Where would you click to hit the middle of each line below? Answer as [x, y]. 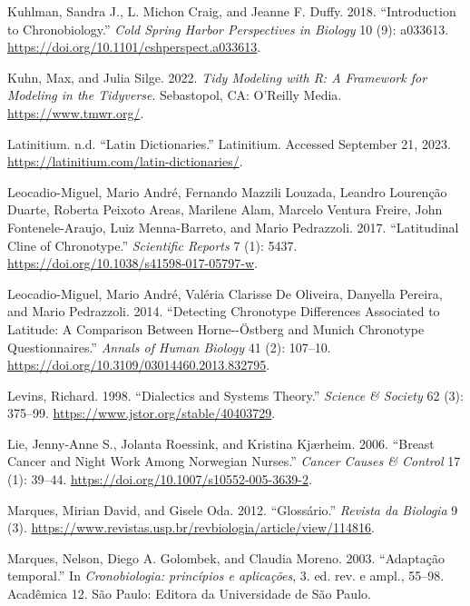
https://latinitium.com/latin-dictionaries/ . [125, 161]
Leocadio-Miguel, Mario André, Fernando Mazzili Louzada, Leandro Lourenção [227, 191]
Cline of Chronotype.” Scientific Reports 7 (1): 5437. [152, 245]
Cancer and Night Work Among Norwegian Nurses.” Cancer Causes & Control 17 [234, 461]
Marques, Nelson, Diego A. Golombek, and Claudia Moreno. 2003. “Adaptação [226, 557]
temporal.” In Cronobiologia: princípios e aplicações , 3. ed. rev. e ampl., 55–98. [226, 576]
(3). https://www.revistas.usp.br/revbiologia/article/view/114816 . [191, 527]
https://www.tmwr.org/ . [76, 112]
